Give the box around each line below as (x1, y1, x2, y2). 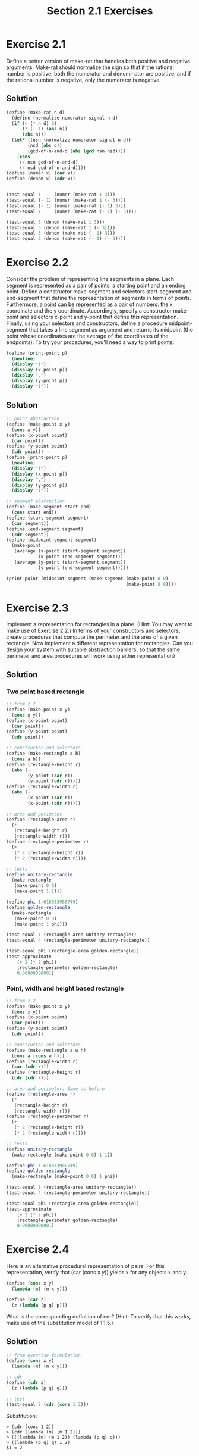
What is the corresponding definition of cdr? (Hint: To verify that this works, (6, 1313, 191, 1320)
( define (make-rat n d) (6, 109, 65, 115)
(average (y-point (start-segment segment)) (14, 559, 127, 565)
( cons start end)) (11, 510, 58, 515)
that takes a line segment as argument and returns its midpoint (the (29, 326, 193, 333)
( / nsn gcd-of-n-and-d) (19, 159, 78, 165)
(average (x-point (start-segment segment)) (14, 548, 127, 554)
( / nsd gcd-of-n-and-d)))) (19, 165, 86, 171)
